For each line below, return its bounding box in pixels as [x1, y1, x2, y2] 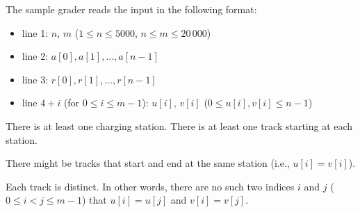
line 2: [22, 49, 49, 63]
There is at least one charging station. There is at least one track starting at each [6, 118, 353, 133]
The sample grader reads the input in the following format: [6, 2, 257, 16]
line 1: [22, 25, 49, 40]
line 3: [22, 72, 49, 86]
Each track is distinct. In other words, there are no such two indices [6, 179, 295, 193]
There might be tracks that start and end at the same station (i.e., [6, 156, 290, 170]
